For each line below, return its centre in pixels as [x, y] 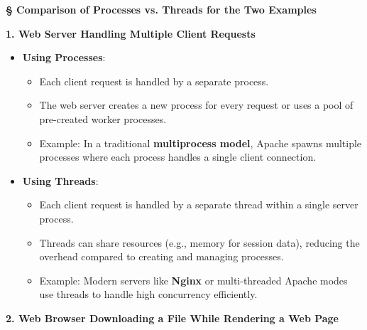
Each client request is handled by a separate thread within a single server [199, 204]
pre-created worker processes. [103, 118]
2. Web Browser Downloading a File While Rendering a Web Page [172, 318]
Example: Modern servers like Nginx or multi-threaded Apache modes [193, 280]
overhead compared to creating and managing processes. [161, 256]
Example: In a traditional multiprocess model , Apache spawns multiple [201, 143]
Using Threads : [60, 180]
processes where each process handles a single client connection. [178, 157]
